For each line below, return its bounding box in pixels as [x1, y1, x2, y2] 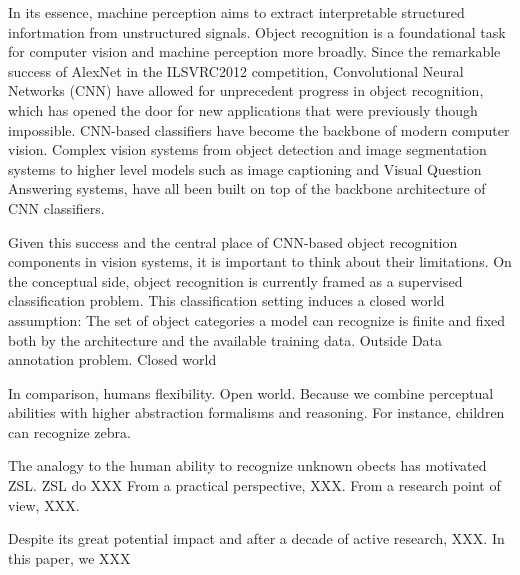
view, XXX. [8, 494, 80, 515]
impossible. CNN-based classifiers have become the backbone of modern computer [8, 119, 510, 140]
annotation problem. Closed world [8, 349, 217, 370]
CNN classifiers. [8, 197, 105, 218]
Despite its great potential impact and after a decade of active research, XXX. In [8, 528, 505, 549]
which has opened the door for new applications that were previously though [8, 99, 478, 120]
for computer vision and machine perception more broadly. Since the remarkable [8, 41, 501, 62]
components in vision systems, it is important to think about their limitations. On [8, 251, 512, 272]
